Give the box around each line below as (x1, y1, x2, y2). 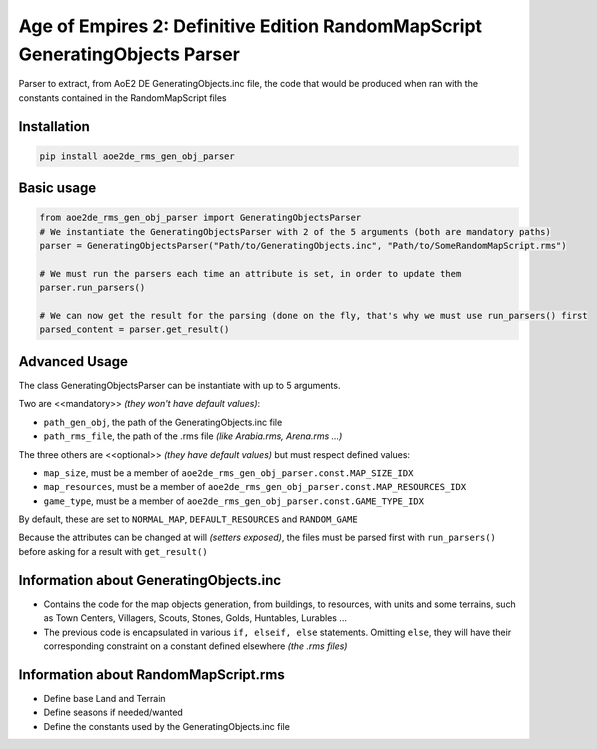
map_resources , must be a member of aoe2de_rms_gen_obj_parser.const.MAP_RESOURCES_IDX (43, 481, 467, 493)
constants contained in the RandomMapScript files (18, 91, 227, 104)
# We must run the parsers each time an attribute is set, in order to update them (39, 268, 462, 279)
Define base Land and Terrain (43, 692, 166, 704)
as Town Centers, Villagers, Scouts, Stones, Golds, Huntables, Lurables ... (43, 612, 347, 624)
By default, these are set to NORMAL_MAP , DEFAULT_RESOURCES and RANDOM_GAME (18, 513, 359, 525)
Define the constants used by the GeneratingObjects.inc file (43, 720, 290, 732)
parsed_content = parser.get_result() (39, 324, 230, 335)
